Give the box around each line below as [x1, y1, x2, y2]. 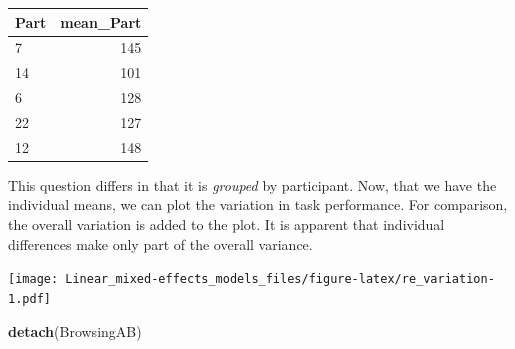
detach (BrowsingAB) [8, 320, 142, 341]
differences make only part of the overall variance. [8, 233, 313, 254]
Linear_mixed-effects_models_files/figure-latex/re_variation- [65, 272, 495, 287]
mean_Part [60, 11, 142, 32]
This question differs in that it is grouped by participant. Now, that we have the [8, 174, 497, 195]
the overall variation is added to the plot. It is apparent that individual [8, 214, 445, 234]
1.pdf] [8, 291, 51, 306]
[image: [8, 272, 59, 287]
